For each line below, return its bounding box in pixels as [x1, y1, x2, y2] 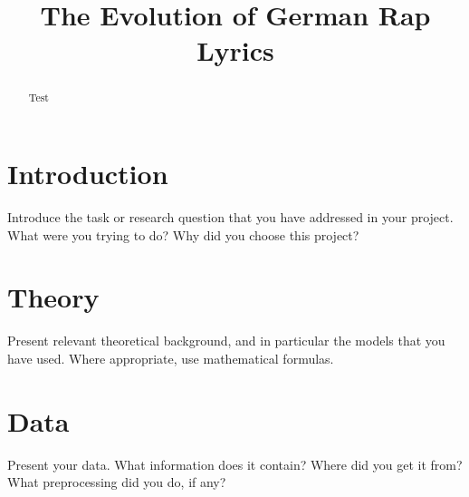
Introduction [7, 155, 168, 192]
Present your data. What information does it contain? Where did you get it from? [7, 454, 463, 473]
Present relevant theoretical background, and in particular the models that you [7, 331, 445, 350]
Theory [7, 278, 100, 316]
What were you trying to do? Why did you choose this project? [7, 225, 359, 244]
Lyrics [196, 32, 274, 69]
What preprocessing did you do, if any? [7, 473, 226, 492]
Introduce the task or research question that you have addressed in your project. [7, 207, 454, 226]
